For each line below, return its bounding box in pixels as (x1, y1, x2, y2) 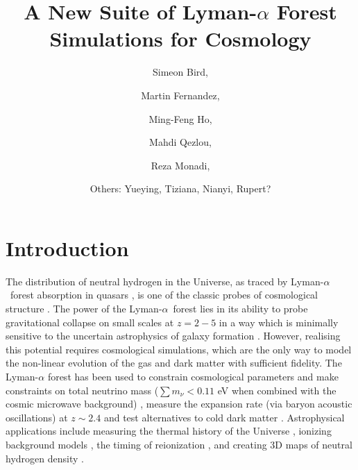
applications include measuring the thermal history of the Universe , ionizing (6, 423, 332, 438)
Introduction (6, 233, 129, 262)
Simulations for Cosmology (49, 24, 312, 53)
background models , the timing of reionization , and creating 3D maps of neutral (6, 437, 352, 451)
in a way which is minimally (219, 314, 339, 329)
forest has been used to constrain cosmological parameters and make (47, 369, 339, 383)
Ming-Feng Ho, (148, 111, 212, 126)
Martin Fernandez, (141, 87, 220, 102)
